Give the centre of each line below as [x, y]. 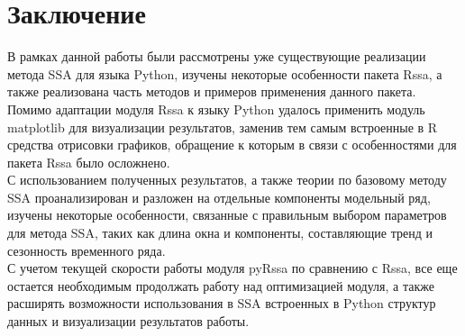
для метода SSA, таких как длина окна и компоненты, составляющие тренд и [220, 233]
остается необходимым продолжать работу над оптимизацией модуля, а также [221, 285]
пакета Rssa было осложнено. [89, 162]
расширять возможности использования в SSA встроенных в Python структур [222, 303]
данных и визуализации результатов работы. [128, 321]
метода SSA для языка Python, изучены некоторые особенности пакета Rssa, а [225, 73]
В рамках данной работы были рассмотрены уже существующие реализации [217, 56]
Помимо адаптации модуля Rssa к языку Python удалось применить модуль [216, 109]
